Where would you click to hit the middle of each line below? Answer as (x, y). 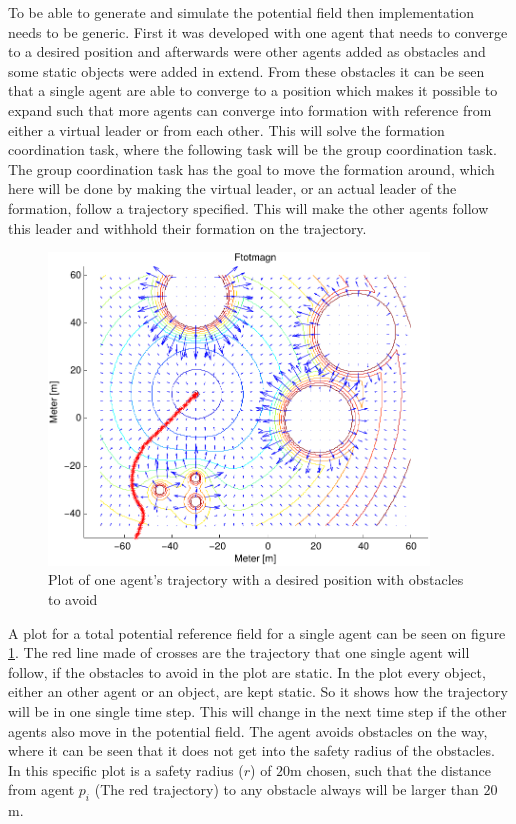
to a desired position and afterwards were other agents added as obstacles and (247, 51)
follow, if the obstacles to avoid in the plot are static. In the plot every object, (247, 671)
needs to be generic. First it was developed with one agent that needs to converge (258, 31)
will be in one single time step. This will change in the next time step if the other (257, 710)
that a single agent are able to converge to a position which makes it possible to (253, 90)
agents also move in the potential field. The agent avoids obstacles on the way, (248, 730)
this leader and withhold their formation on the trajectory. (187, 227)
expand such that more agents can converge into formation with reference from (250, 109)
